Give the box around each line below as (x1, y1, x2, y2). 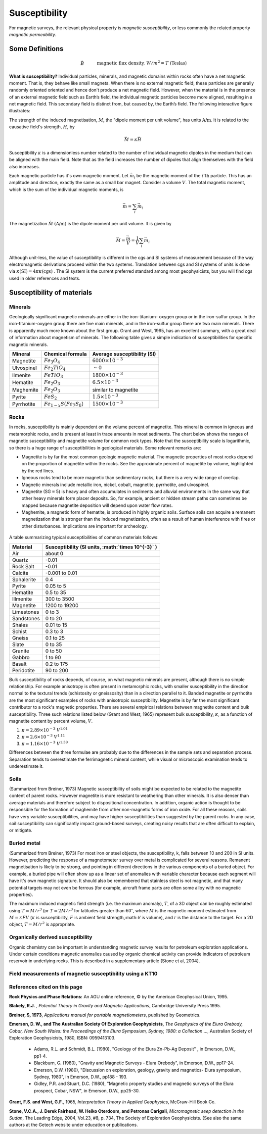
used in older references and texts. (9, 275, 81, 281)
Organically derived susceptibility (9, 934, 92, 940)
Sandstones (12, 615, 40, 622)
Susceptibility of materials (9, 288, 92, 296)
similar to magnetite (92, 386, 138, 393)
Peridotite (12, 667, 35, 674)
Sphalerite (12, 576, 36, 583)
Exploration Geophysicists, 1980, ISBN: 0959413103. (9, 1035, 116, 1041)
